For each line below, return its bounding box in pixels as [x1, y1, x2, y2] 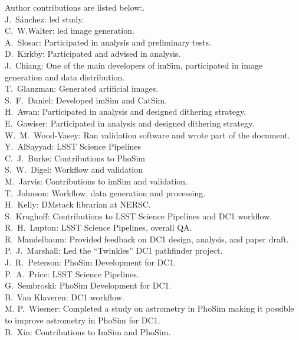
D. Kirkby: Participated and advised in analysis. [5, 47, 181, 60]
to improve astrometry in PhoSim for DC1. [5, 314, 160, 326]
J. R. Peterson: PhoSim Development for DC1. [5, 256, 176, 268]
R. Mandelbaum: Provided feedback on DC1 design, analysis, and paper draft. [5, 232, 289, 245]
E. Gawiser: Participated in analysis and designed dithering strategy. [5, 116, 255, 129]
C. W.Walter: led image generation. [5, 24, 134, 37]
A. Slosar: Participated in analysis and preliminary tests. [5, 35, 211, 48]
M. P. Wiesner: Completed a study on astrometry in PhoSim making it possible [5, 302, 294, 315]
